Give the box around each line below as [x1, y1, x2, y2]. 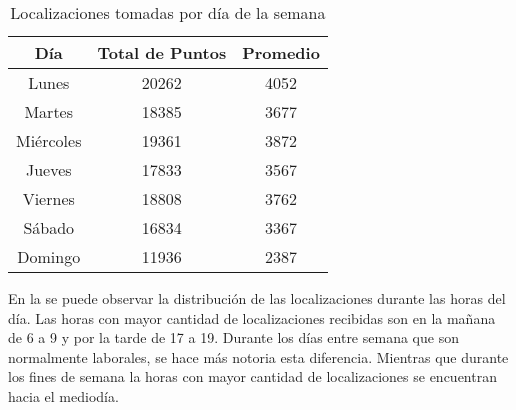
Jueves [25, 158, 72, 181]
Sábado [23, 216, 75, 239]
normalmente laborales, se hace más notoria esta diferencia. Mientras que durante [8, 346, 509, 367]
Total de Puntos [97, 41, 227, 64]
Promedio [242, 41, 320, 64]
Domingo [17, 245, 81, 268]
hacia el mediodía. [8, 385, 119, 406]
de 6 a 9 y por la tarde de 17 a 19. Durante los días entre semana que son [8, 327, 459, 348]
